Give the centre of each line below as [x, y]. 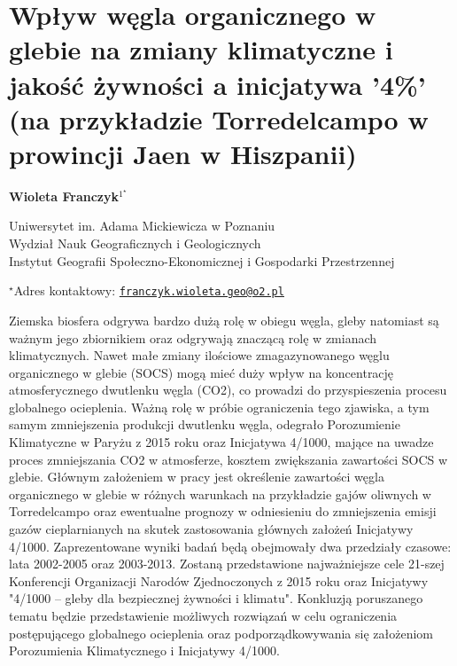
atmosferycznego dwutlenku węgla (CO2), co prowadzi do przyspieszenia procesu [228, 390]
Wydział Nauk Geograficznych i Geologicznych [135, 243]
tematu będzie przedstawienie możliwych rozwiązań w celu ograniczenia [203, 615]
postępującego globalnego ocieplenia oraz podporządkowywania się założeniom [221, 633]
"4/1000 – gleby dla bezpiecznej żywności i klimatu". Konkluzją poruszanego [216, 598]
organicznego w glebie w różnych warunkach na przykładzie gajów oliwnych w [220, 494]
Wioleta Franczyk [64, 196]
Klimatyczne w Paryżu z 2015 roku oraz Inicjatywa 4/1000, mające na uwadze [221, 442]
